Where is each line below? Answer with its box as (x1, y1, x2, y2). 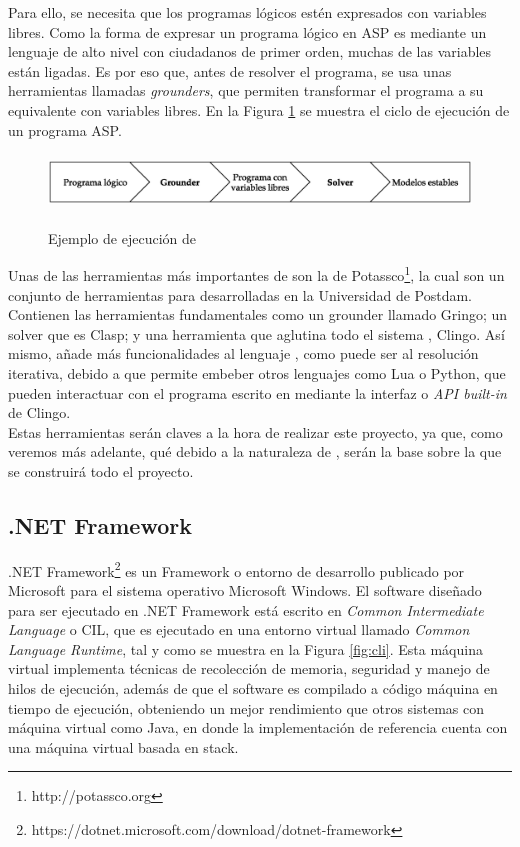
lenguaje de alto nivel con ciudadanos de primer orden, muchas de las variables (8, 41, 492, 62)
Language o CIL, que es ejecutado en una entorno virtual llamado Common (8, 619, 470, 640)
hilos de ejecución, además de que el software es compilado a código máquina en (8, 677, 498, 698)
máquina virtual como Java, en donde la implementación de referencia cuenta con (8, 717, 508, 738)
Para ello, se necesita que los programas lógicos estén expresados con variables (8, 2, 487, 22)
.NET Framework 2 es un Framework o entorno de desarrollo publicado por (8, 557, 465, 581)
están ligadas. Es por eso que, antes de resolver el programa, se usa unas (8, 60, 452, 81)
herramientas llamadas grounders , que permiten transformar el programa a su (8, 80, 484, 101)
